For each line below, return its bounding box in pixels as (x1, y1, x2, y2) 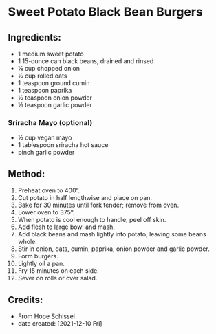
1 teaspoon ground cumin (17, 79, 90, 87)
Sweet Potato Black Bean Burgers (8, 4, 204, 20)
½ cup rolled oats (17, 71, 67, 80)
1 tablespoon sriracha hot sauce (17, 141, 109, 149)
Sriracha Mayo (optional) (8, 118, 93, 127)
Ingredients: (8, 32, 61, 43)
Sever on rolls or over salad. (17, 274, 98, 282)
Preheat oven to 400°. (17, 186, 80, 194)
